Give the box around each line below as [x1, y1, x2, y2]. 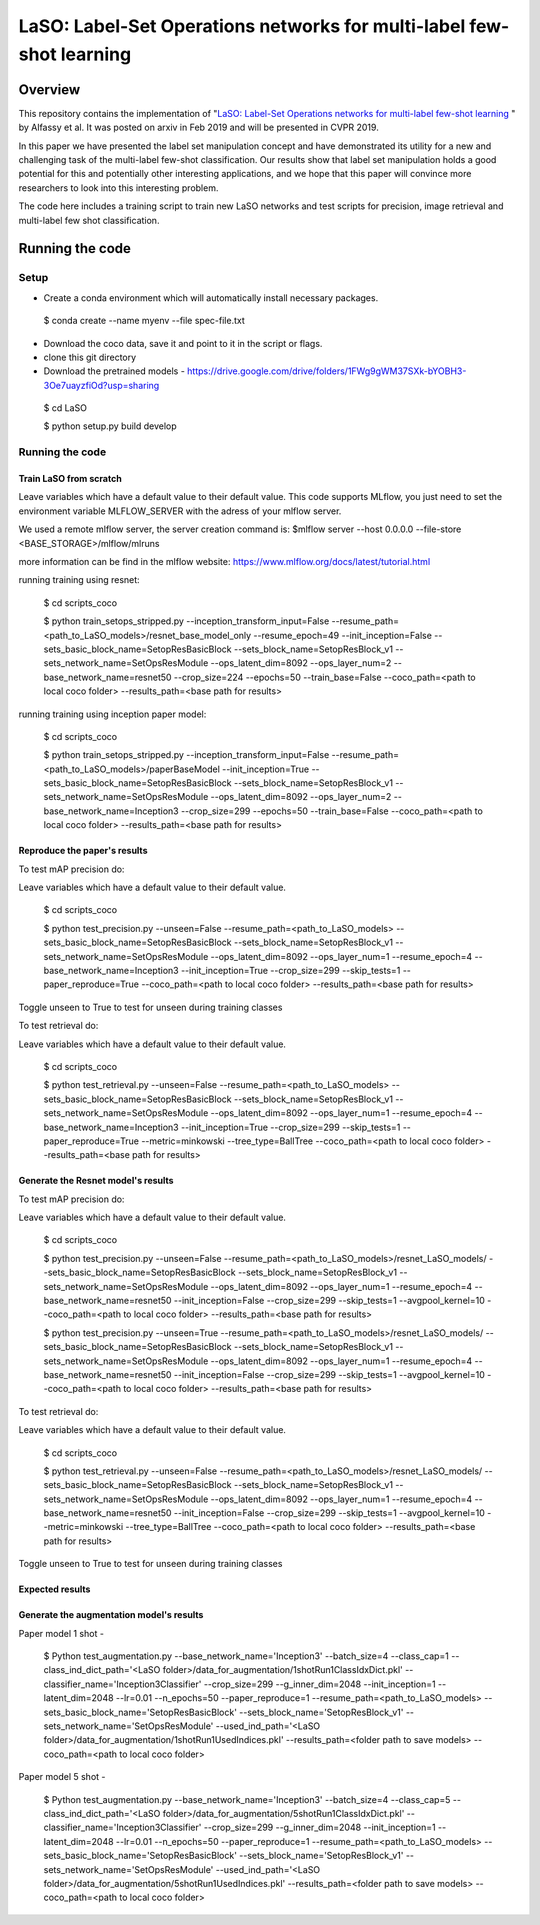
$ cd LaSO [43, 402, 87, 414]
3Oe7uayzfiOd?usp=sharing [43, 379, 160, 391]
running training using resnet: [18, 574, 140, 586]
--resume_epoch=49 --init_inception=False [253, 629, 432, 641]
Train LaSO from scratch [18, 473, 122, 485]
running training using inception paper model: [18, 708, 207, 720]
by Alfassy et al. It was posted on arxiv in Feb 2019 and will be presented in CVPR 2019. [18, 121, 379, 134]
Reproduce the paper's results [18, 845, 148, 857]
